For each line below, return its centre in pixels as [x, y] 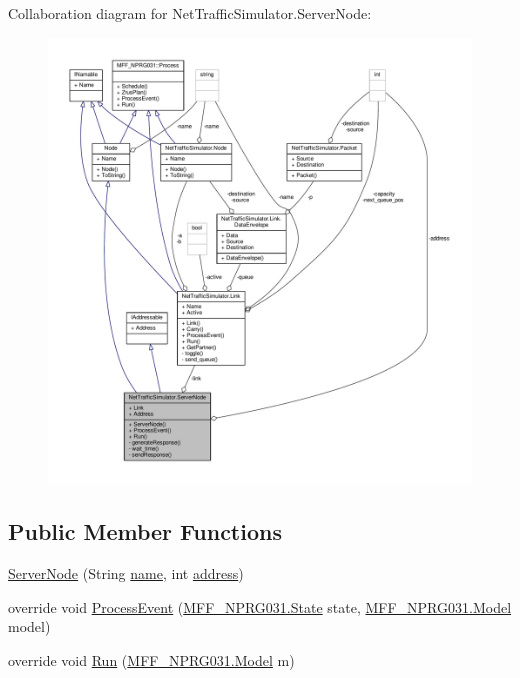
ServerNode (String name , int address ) [126, 573]
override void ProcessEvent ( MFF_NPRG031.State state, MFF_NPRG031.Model [260, 606]
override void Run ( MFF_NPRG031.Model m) [151, 659]
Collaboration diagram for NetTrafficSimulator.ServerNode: [190, 13]
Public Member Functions [145, 531]
